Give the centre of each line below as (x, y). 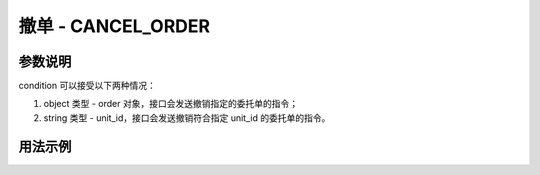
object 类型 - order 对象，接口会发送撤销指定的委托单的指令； (171, 104)
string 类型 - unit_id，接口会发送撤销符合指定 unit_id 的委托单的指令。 (187, 117)
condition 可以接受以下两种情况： (87, 86)
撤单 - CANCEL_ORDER (114, 26)
